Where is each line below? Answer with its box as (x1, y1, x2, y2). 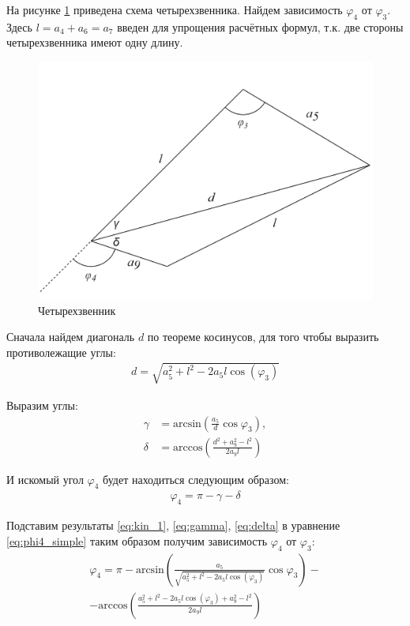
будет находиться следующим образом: (103, 470, 290, 487)
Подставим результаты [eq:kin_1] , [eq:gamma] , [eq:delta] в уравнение (6, 517, 340, 534)
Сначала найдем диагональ (6, 328, 135, 345)
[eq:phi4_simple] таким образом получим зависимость (6, 532, 268, 549)
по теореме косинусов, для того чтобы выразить (147, 328, 379, 345)
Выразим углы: (6, 396, 78, 413)
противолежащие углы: (6, 343, 116, 360)
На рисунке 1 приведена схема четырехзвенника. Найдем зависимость (6, 2, 343, 17)
